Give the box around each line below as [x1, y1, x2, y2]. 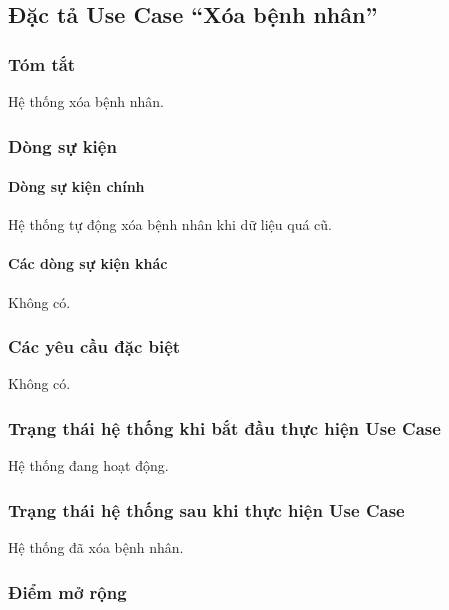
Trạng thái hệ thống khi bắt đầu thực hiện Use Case [8, 415, 441, 440]
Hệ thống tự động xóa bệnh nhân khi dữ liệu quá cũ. [8, 214, 333, 235]
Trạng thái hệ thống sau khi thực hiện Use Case [8, 497, 405, 522]
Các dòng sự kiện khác [8, 253, 168, 274]
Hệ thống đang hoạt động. [8, 455, 169, 476]
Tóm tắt [8, 51, 76, 76]
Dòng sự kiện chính [8, 176, 145, 197]
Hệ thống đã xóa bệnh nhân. [8, 537, 184, 558]
